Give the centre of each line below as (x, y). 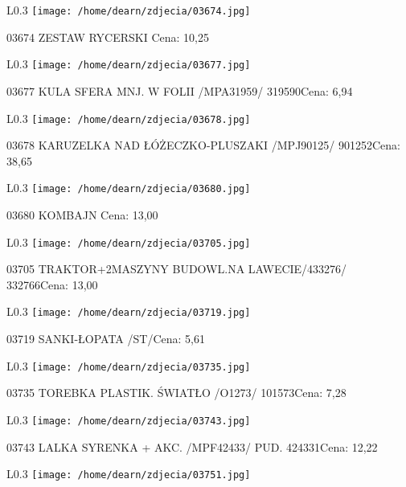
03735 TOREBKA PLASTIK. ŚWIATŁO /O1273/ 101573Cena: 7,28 (176, 393)
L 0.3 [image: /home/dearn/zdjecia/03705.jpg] (129, 241)
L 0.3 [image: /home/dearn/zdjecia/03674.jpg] (129, 10)
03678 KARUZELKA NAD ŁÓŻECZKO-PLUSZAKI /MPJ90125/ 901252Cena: (204, 145)
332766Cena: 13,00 (52, 284)
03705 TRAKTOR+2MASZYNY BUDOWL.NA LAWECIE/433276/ (177, 269)
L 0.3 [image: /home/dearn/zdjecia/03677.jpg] (129, 64)
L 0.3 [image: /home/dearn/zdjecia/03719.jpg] (129, 311)
